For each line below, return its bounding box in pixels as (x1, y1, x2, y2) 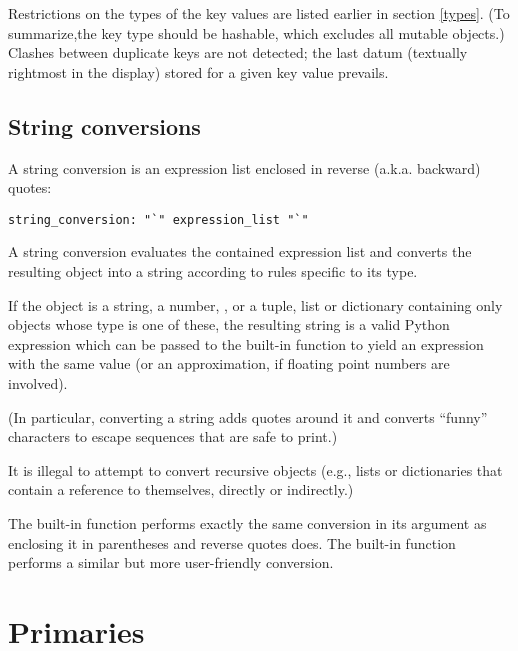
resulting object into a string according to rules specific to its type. (8, 261, 418, 282)
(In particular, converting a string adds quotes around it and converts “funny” (8, 406, 488, 427)
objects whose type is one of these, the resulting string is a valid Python (8, 314, 450, 335)
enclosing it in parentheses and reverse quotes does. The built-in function (8, 532, 456, 553)
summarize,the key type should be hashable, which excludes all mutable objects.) (8, 22, 505, 43)
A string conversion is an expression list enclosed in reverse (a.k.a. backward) (8, 157, 481, 178)
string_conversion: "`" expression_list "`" (8, 212, 309, 227)
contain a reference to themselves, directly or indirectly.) (8, 479, 354, 500)
